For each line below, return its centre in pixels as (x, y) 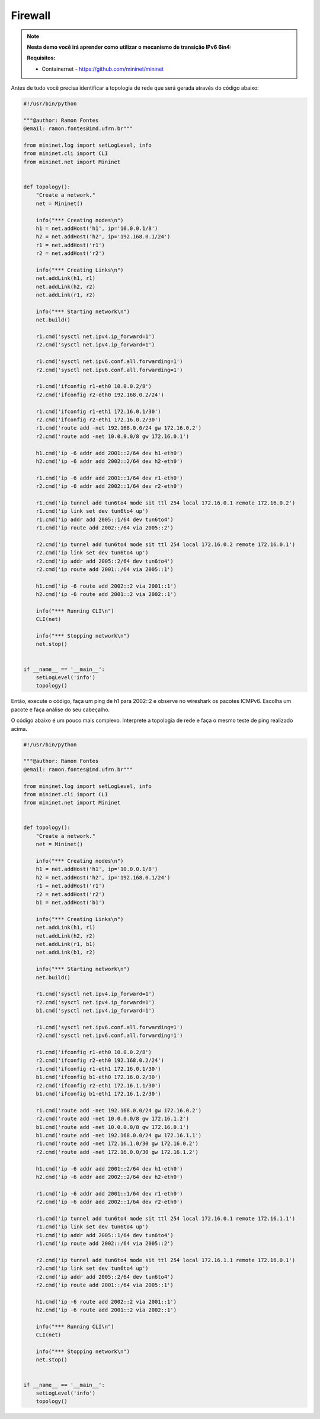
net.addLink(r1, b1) (66, 944)
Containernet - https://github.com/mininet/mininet (103, 69)
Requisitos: (41, 58)
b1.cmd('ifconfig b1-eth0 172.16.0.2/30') (98, 1077)
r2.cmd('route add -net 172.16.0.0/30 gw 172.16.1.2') (117, 1152)
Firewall (31, 15)
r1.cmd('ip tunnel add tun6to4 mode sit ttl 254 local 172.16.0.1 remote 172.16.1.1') (166, 1218)
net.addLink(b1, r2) (66, 953)
